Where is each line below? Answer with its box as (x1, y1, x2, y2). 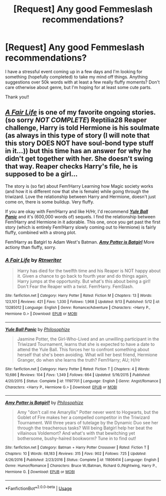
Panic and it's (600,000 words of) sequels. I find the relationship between (5, 213, 156, 219)
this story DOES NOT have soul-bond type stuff (5, 139, 154, 148)
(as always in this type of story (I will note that (5, 131, 150, 140)
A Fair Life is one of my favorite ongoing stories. (5, 108, 156, 117)
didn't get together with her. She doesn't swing (5, 155, 153, 163)
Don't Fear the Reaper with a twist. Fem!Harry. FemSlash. (17, 284, 134, 289)
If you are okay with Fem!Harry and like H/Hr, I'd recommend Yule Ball (5, 208, 148, 214)
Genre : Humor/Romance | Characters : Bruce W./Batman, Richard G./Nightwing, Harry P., (5, 463, 157, 468)
